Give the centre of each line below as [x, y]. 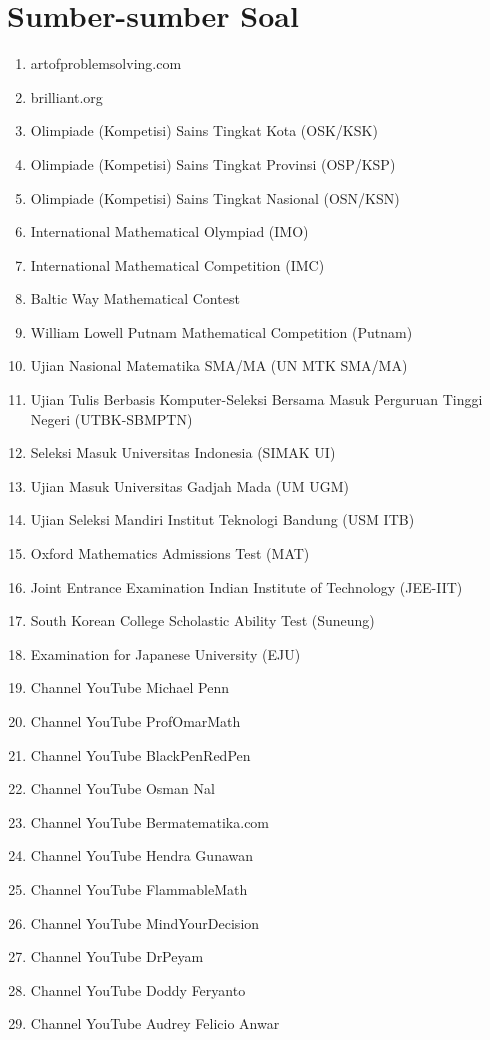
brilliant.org [66, 96]
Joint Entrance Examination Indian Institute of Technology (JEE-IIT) [246, 586]
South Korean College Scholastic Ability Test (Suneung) [202, 620]
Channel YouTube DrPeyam [117, 956]
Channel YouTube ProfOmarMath [135, 721]
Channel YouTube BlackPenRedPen [140, 754]
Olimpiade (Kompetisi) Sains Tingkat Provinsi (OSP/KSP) [213, 163]
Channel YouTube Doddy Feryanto [138, 989]
